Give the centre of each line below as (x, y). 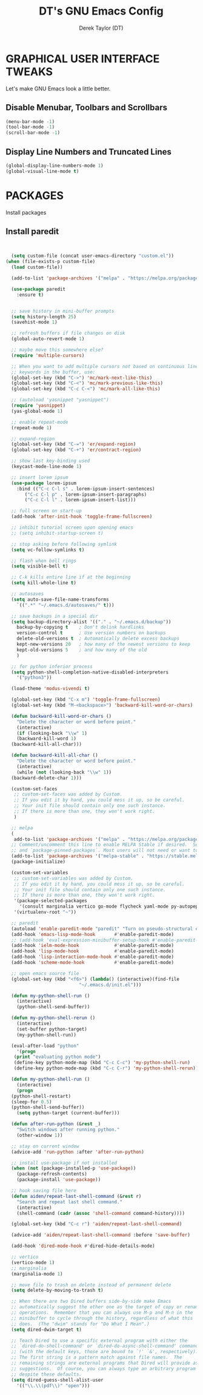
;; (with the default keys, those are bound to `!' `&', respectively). (105, 1352)
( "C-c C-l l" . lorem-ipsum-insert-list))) (80, 500)
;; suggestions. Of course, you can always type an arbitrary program (104, 1368)
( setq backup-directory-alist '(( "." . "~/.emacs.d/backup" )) (91, 622)
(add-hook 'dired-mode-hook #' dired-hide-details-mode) (83, 1246)
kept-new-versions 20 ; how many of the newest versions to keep (103, 644)
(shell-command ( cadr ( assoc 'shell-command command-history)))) (101, 1213)
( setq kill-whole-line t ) (44, 583)
